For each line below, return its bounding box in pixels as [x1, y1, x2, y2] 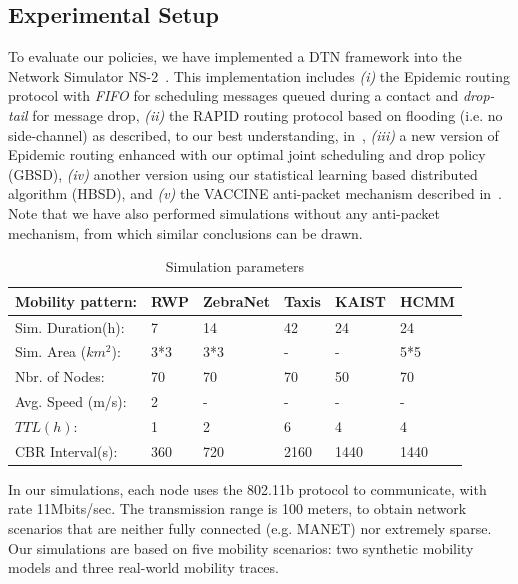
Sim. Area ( [15, 341, 87, 362]
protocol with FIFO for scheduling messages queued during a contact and [8, 85, 459, 106]
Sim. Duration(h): [15, 316, 125, 337]
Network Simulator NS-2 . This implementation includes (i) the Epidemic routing [8, 65, 510, 86]
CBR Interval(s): [15, 440, 118, 461]
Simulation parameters [165, 256, 304, 277]
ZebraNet [203, 290, 270, 311]
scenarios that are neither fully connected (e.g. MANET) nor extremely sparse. [8, 518, 492, 539]
